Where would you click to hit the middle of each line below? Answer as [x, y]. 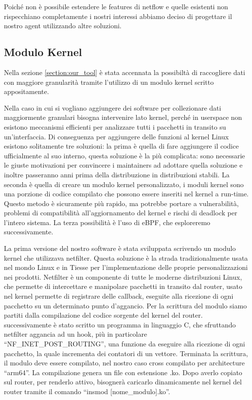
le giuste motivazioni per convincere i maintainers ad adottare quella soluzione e [123, 165]
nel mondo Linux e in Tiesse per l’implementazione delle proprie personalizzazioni [126, 267]
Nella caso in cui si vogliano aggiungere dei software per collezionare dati [113, 107]
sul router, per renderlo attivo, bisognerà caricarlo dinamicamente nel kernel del [123, 382]
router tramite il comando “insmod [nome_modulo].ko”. [87, 391]
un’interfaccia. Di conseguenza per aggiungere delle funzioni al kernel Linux [117, 136]
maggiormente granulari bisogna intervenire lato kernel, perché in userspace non [123, 117]
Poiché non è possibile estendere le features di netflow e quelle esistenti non [116, 6]
